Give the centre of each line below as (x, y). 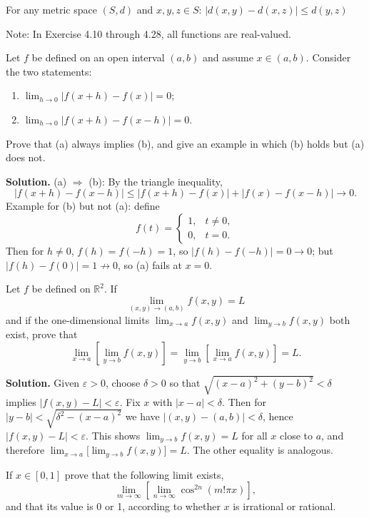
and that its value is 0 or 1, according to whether (113, 506)
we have (142, 416)
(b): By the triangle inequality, (156, 181)
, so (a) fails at (150, 264)
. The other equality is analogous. (260, 450)
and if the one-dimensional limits (78, 319)
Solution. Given (43, 383)
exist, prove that (42, 334)
